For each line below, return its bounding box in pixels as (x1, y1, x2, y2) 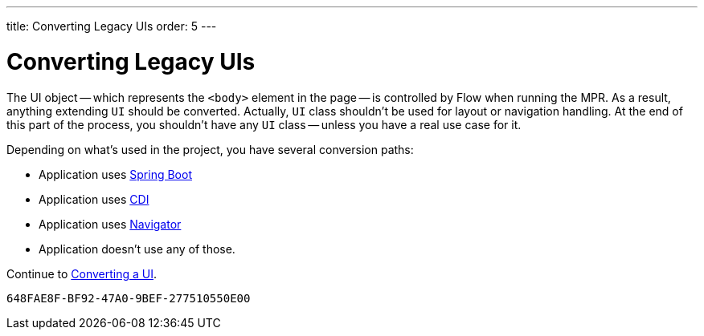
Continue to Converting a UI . (6, 266, 158, 281)
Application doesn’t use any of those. (39, 241, 235, 256)
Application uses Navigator (39, 217, 182, 231)
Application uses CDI (39, 192, 149, 206)
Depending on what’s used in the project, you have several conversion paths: (6, 142, 414, 156)
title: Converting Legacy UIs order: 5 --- (6, 19, 217, 33)
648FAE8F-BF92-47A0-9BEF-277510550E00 (6, 291, 251, 305)
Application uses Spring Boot (39, 167, 192, 181)
